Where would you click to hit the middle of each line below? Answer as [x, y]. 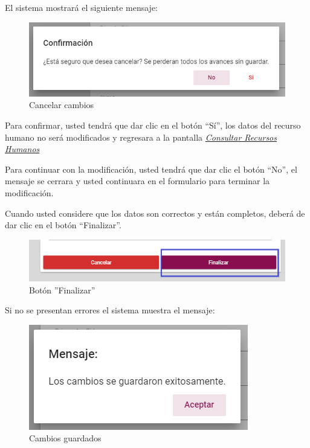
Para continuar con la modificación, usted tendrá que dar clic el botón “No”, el [151, 169]
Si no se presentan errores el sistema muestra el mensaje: [110, 310]
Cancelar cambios [62, 105]
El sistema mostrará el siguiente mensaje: [82, 7]
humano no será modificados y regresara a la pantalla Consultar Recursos [141, 137]
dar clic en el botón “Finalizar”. [63, 225]
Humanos [22, 149]
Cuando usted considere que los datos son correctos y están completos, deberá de [155, 213]
